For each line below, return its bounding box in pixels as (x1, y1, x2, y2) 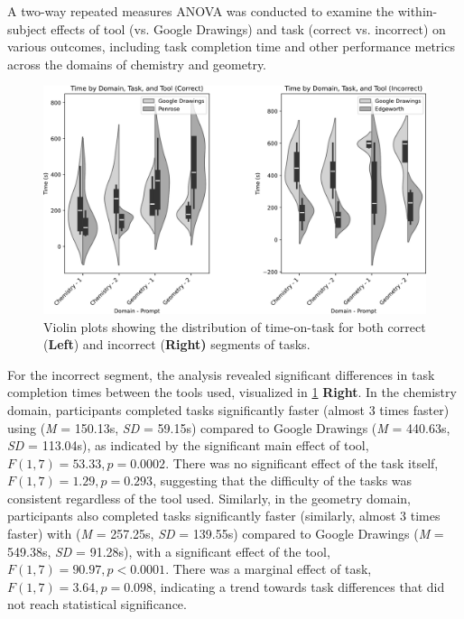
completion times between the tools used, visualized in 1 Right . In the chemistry (7, 383, 457, 402)
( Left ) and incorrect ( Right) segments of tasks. (43, 335, 311, 354)
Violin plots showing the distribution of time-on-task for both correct (43, 317, 426, 336)
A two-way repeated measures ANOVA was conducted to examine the (7, 2, 394, 20)
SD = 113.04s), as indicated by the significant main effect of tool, (7, 436, 369, 455)
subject (7, 19, 47, 38)
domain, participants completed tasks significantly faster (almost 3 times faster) (7, 400, 450, 419)
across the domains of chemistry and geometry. (7, 54, 267, 73)
